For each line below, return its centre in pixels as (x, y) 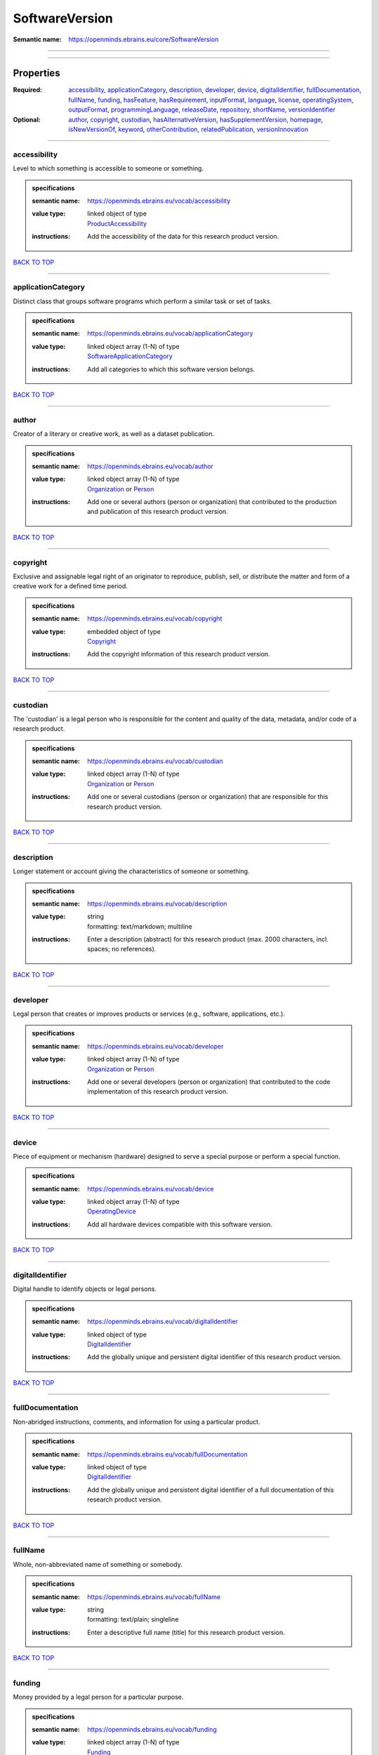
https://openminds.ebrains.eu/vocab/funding (152, 1729)
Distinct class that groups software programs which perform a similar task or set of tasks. (142, 301)
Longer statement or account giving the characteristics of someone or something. (131, 871)
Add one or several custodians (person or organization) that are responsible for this (208, 797)
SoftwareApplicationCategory (130, 356)
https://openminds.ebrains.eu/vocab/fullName (154, 1596)
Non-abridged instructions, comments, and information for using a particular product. (137, 1422)
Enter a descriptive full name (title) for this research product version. (186, 1632)
